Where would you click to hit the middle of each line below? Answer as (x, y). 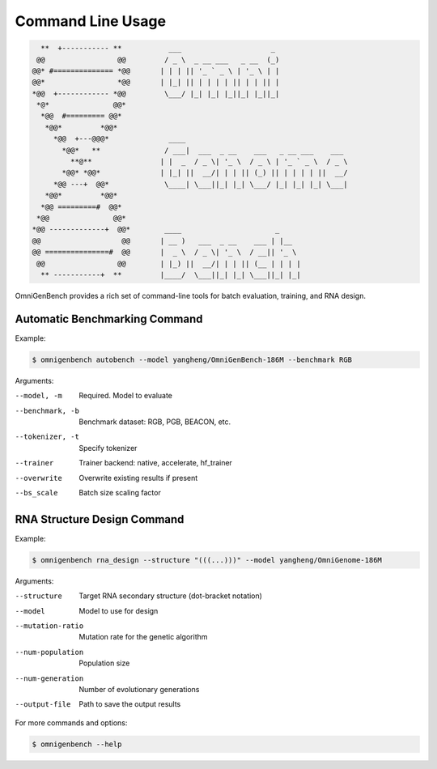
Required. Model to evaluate (126, 396)
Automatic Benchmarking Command (109, 319)
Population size (104, 663)
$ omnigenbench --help (77, 744)
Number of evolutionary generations (139, 689)
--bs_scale (36, 493)
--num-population (49, 652)
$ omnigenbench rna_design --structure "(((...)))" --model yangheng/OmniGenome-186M (207, 560)
